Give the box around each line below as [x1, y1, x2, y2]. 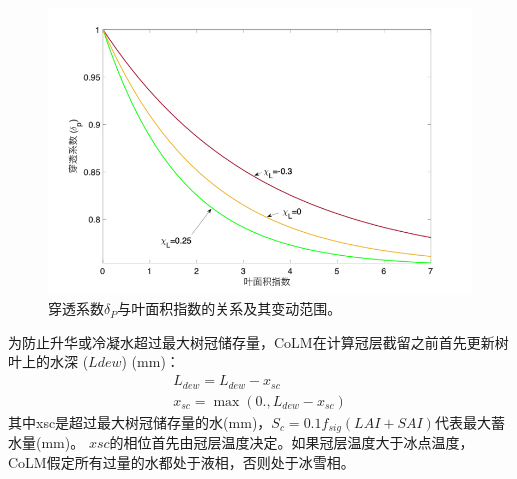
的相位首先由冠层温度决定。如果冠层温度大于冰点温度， [109, 432, 474, 452]
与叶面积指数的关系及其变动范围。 [117, 298, 342, 319]
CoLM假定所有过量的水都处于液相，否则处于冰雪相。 [8, 451, 355, 472]
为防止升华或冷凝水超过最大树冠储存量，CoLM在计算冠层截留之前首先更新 [8, 331, 495, 352]
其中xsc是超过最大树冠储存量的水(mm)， [8, 411, 272, 432]
